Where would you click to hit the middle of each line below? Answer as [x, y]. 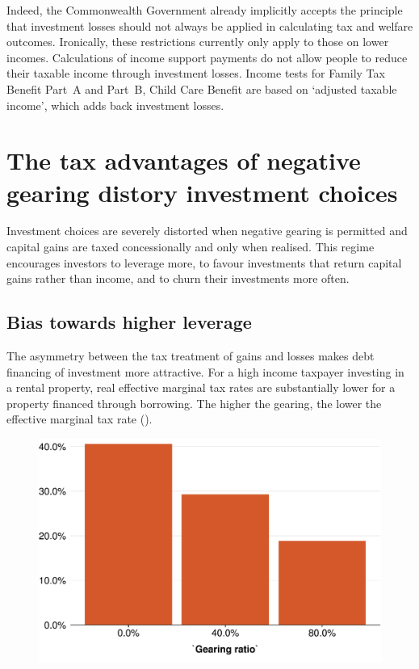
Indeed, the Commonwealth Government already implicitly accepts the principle [205, 10]
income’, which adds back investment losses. [115, 105]
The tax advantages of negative [184, 160]
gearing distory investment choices [202, 192]
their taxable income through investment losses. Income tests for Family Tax [196, 73]
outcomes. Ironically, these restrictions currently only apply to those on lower [198, 42]
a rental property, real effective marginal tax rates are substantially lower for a [201, 387]
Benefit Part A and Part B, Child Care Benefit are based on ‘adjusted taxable [202, 88]
